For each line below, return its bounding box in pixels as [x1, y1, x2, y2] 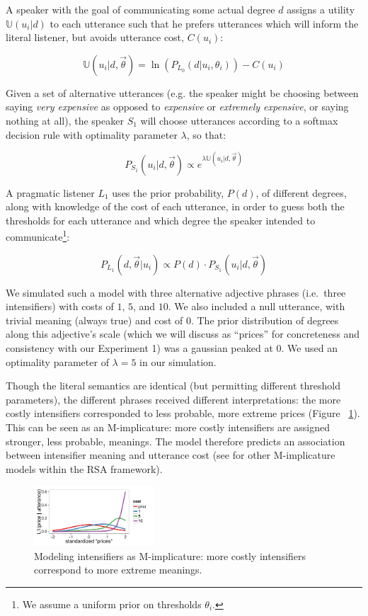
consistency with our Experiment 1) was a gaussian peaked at [6, 341, 273, 355]
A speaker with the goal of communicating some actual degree [6, 2, 275, 16]
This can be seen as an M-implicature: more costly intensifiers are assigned [6, 420, 330, 435]
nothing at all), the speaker [6, 113, 124, 127]
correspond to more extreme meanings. [34, 562, 202, 577]
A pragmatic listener [6, 185, 95, 200]
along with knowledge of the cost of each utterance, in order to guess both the [6, 199, 345, 214]
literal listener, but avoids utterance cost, [6, 30, 184, 45]
